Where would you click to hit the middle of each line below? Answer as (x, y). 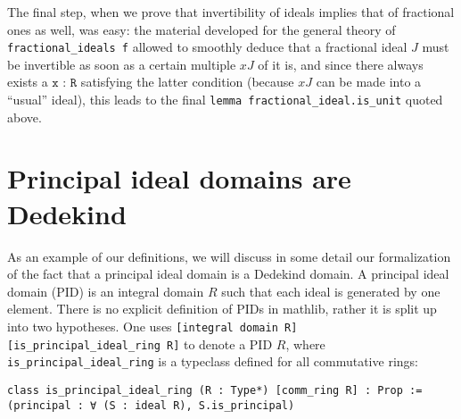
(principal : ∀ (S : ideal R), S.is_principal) (151, 405)
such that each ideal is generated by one (331, 291)
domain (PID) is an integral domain (106, 291)
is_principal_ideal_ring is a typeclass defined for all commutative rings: (213, 361)
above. (25, 117)
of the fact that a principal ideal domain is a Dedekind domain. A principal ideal (228, 274)
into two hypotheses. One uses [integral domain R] (152, 326)
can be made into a (369, 82)
